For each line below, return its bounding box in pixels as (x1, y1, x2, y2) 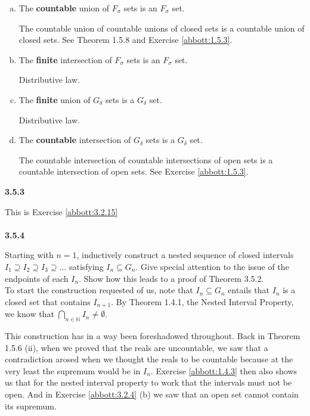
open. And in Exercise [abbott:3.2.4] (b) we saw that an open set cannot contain (5, 387, 299, 400)
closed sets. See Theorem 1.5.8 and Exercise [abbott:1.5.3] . (18, 33, 232, 46)
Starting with (5, 249, 54, 261)
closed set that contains (5, 295, 91, 308)
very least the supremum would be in (5, 364, 141, 377)
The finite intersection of (18, 53, 112, 66)
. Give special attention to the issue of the (135, 260, 289, 272)
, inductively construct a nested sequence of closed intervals (76, 249, 294, 261)
